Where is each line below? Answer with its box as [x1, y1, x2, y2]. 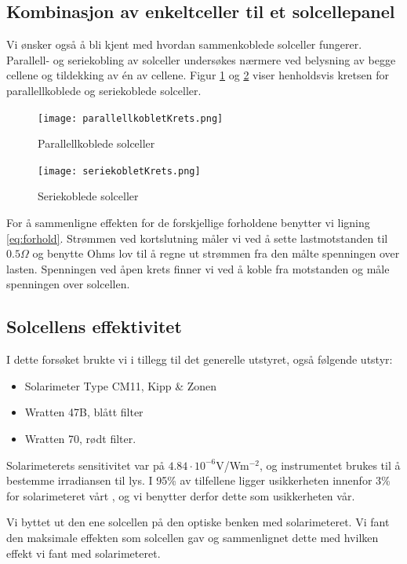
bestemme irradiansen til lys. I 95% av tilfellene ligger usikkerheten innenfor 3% [6, 472, 391, 489]
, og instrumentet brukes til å [259, 456, 401, 473]
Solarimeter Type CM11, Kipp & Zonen [24, 377, 217, 394]
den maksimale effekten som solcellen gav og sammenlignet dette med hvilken [6, 529, 379, 545]
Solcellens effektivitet [6, 314, 182, 339]
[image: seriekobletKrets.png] [38, 165, 201, 177]
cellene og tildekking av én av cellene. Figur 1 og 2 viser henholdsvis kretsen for [6, 67, 389, 83]
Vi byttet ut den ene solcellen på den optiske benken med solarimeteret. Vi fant [6, 514, 390, 530]
